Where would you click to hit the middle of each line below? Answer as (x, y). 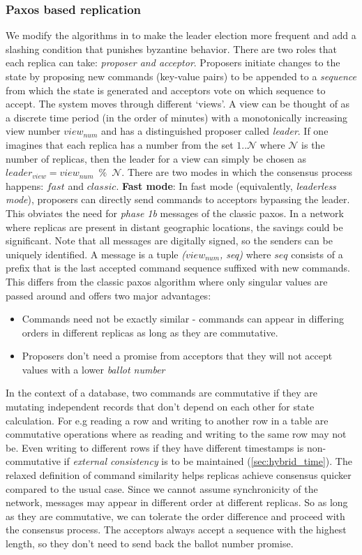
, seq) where (246, 254)
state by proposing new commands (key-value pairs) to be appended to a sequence (181, 76)
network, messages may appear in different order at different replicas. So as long (177, 502)
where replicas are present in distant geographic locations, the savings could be (174, 227)
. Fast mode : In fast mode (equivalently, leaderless (226, 185)
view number (33, 131)
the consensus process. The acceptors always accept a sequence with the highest (176, 530)
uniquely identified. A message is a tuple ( (96, 254)
